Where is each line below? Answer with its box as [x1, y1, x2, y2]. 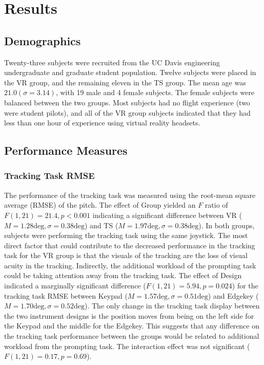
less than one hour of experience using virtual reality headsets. [4, 117, 200, 128]
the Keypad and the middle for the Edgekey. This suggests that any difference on [4, 320, 259, 331]
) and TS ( [84, 220, 118, 230]
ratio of [205, 199, 228, 210]
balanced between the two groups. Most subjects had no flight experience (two [4, 97, 250, 107]
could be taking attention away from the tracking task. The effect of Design [4, 270, 242, 281]
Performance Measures [4, 142, 128, 158]
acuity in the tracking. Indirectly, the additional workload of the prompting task [4, 260, 256, 270]
